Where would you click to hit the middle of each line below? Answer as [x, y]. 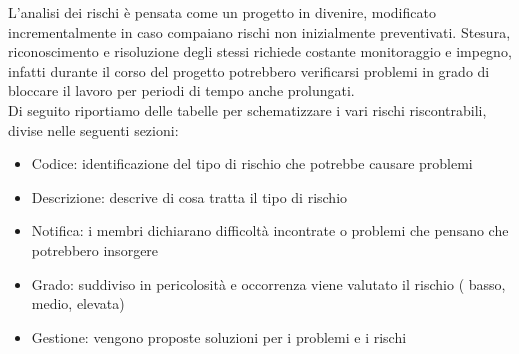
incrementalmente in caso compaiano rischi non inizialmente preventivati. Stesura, [259, 31]
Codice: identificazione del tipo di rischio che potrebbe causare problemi [252, 163]
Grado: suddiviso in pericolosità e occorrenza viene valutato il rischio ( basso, [268, 283]
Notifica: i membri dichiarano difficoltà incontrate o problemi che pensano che [270, 230]
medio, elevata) [78, 303]
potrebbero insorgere [95, 249]
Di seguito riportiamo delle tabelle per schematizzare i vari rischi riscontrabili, [247, 109]
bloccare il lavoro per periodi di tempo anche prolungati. [181, 90]
